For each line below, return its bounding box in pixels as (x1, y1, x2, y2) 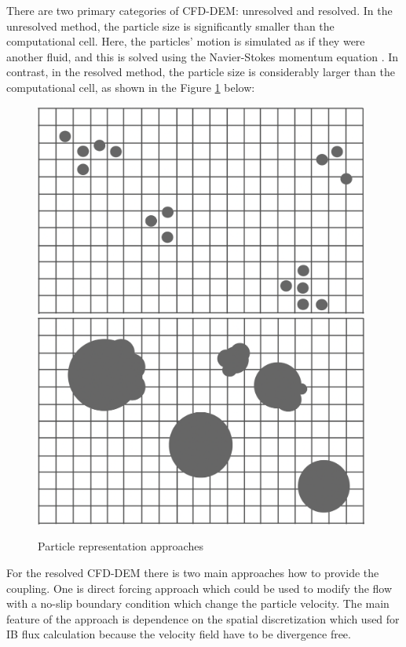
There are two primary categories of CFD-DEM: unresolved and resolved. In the (6, 2, 393, 18)
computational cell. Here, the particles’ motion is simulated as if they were (6, 33, 365, 49)
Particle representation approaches (38, 538, 203, 554)
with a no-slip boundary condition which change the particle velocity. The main (6, 595, 390, 612)
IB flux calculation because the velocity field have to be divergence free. (6, 626, 351, 642)
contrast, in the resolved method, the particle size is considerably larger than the (6, 64, 395, 80)
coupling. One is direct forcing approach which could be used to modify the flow (6, 579, 393, 596)
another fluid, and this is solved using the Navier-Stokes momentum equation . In (6, 48, 399, 64)
